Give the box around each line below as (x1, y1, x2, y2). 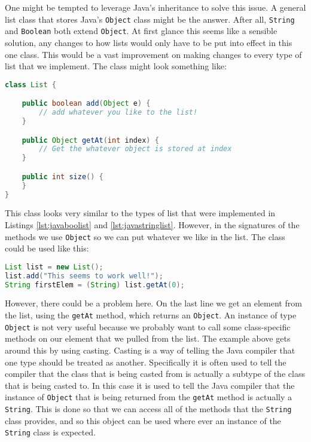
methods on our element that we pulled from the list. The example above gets (5, 332, 291, 345)
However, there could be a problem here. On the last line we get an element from (5, 297, 302, 309)
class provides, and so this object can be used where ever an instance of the (5, 414, 281, 426)
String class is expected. (5, 426, 96, 438)
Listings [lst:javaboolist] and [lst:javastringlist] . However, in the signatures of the (5, 219, 300, 231)
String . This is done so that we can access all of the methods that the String (5, 403, 292, 415)
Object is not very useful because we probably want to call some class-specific (5, 320, 291, 333)
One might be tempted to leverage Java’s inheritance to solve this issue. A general (5, 1, 306, 13)
